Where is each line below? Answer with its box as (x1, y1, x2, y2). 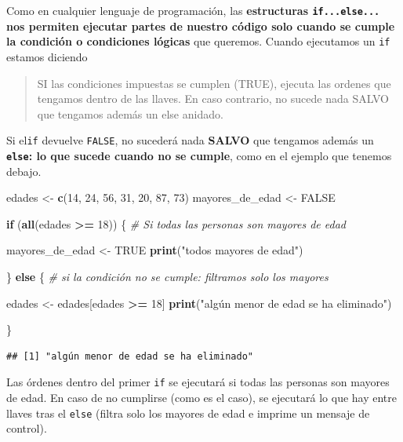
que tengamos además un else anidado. (37, 105, 223, 122)
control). (6, 420, 47, 437)
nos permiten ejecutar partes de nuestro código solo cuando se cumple (6, 17, 395, 34)
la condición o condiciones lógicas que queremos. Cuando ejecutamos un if (6, 33, 390, 49)
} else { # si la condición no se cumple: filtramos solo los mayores (6, 268, 329, 284)
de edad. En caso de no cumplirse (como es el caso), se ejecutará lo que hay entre (6, 389, 397, 405)
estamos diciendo (6, 48, 88, 64)
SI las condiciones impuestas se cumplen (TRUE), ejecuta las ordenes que (37, 75, 391, 91)
